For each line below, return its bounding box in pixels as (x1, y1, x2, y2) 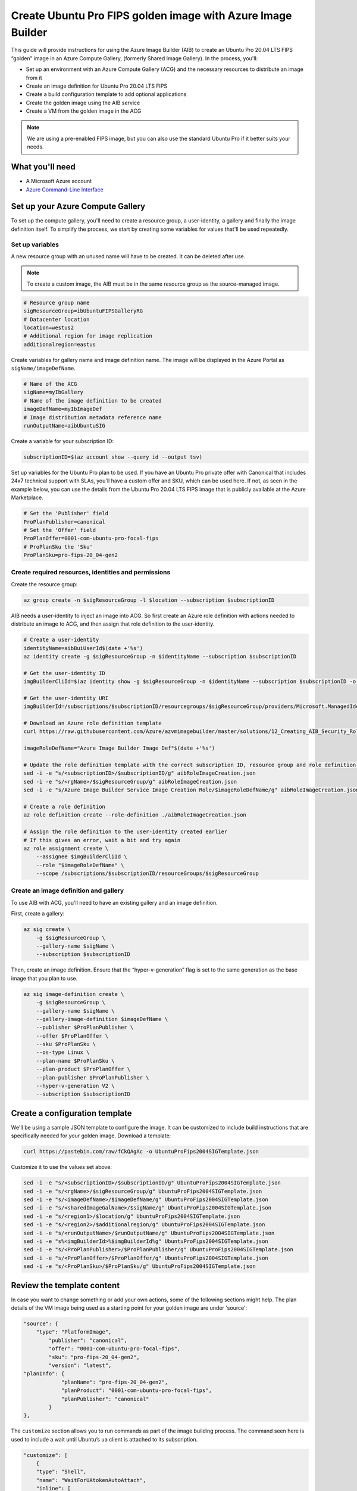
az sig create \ (23, 926, 71, 933)
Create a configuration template (11, 1108, 132, 1118)
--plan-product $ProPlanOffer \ (36, 1066, 131, 1073)
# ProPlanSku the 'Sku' (23, 543, 93, 550)
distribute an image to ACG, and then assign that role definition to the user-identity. (11, 620, 215, 627)
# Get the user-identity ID (23, 670, 105, 676)
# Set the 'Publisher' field (23, 510, 109, 517)
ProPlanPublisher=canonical (23, 518, 105, 525)
